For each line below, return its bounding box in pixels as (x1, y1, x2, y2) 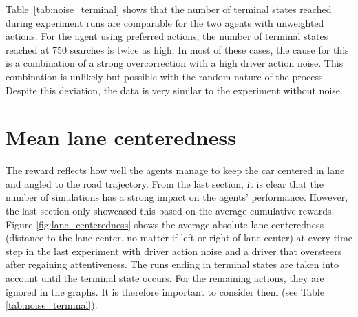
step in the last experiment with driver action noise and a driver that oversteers (6, 243, 342, 258)
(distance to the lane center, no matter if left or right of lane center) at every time (6, 230, 352, 245)
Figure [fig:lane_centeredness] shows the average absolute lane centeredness (6, 217, 324, 231)
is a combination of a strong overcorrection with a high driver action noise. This (6, 56, 344, 70)
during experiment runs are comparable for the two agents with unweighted (6, 15, 324, 30)
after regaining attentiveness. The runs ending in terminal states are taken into (6, 257, 339, 272)
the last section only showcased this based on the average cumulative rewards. (6, 204, 335, 218)
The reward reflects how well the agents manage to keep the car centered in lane (6, 163, 345, 177)
